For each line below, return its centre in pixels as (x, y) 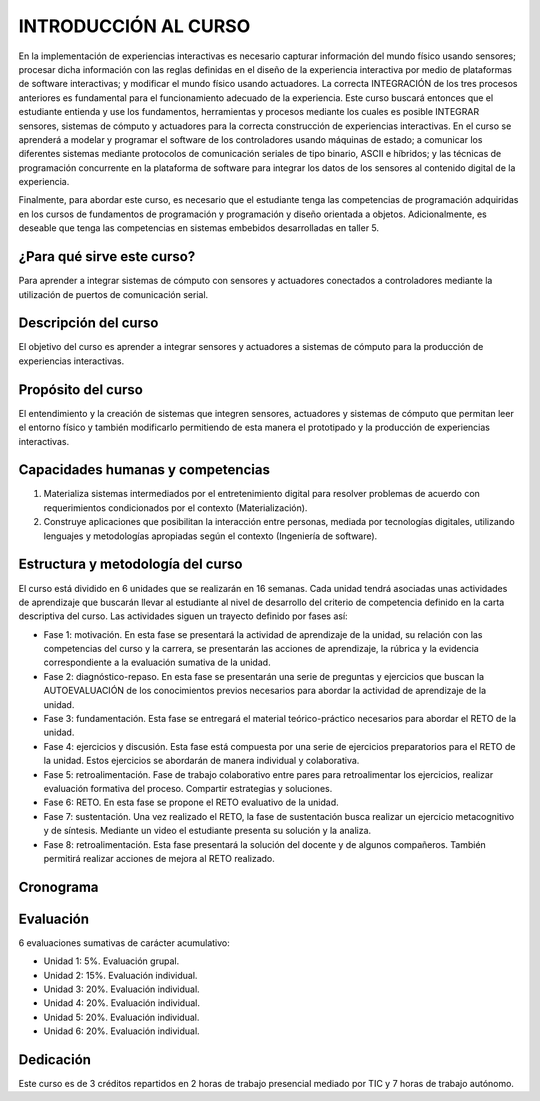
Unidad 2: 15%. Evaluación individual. (120, 975)
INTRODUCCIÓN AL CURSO (134, 26)
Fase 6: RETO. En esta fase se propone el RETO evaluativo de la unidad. (191, 802)
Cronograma (58, 886)
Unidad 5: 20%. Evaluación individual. (121, 1017)
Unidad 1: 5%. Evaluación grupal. (111, 961)
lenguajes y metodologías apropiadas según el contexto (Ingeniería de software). (210, 536)
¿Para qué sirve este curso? (107, 256)
